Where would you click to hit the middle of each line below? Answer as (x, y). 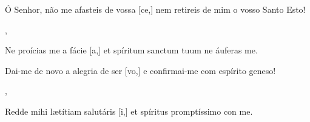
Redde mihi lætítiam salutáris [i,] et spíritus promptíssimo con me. (129, 111)
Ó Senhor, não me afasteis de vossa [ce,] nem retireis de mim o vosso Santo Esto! (155, 9)
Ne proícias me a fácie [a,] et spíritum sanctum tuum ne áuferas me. (131, 50)
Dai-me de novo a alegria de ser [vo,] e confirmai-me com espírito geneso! (140, 70)
